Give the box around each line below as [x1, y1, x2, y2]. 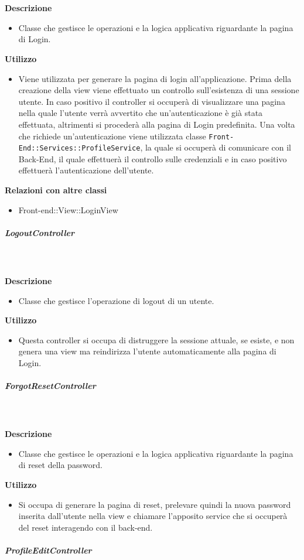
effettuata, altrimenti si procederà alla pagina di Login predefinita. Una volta [18, 118, 295, 130]
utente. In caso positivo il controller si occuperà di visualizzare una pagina [18, 95, 285, 107]
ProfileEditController [5, 544, 92, 556]
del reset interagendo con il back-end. [18, 521, 153, 533]
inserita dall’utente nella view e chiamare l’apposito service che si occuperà [18, 510, 288, 522]
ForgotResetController [5, 380, 96, 392]
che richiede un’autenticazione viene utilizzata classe [18, 129, 206, 142]
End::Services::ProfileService [18, 144, 141, 153]
